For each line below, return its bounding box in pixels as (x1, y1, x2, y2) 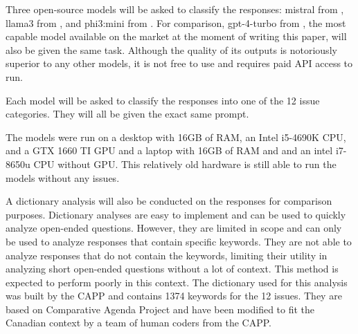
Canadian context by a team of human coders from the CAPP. (6, 315, 271, 330)
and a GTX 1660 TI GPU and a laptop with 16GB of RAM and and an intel (6, 143, 333, 158)
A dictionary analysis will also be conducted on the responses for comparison (6, 194, 332, 208)
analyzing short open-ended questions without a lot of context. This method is (6, 261, 339, 276)
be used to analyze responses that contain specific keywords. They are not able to (6, 234, 352, 248)
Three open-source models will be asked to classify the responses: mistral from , (6, 2, 344, 16)
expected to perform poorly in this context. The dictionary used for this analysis (6, 275, 348, 289)
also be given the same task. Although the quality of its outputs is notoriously (6, 42, 337, 57)
